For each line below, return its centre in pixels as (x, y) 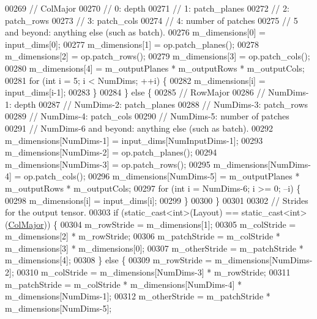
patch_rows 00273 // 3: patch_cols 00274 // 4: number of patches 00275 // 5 (151, 20)
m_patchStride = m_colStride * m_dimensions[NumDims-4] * (124, 284)
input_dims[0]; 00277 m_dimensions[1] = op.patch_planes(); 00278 (132, 44)
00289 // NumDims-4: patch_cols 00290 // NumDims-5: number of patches (147, 116)
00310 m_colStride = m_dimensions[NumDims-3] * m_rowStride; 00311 (154, 272)
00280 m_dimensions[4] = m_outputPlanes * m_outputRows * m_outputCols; (155, 68)
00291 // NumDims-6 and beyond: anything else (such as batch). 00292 (139, 128)
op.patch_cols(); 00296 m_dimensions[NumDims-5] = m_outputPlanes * (162, 176)
